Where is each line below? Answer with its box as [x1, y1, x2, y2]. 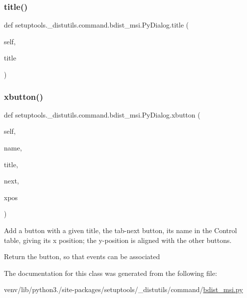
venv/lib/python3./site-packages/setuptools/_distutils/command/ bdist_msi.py [4, 284, 243, 295]
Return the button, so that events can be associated [4, 251, 160, 262]
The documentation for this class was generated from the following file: [4, 268, 217, 278]
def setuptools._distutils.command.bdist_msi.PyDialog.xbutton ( [4, 109, 200, 119]
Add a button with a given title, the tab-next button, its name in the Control [4, 225, 237, 235]
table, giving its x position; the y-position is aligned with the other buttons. [4, 235, 232, 245]
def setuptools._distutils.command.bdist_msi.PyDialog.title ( [4, 20, 189, 30]
